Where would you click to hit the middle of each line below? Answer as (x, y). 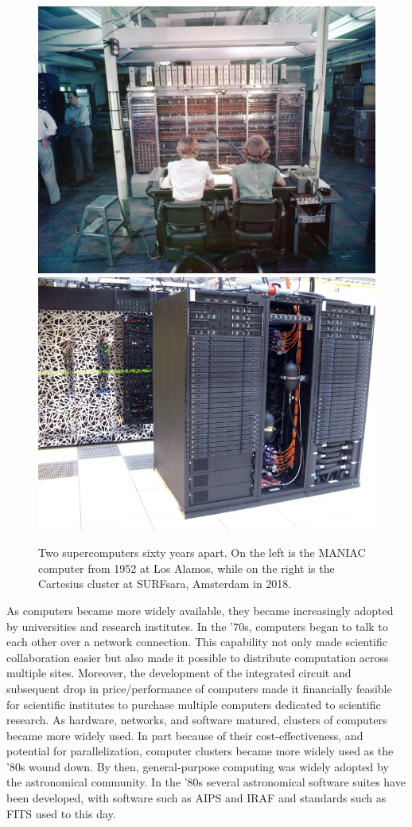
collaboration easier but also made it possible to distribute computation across (198, 657)
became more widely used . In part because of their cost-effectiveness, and (185, 735)
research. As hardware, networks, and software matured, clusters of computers (197, 720)
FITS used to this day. (61, 813)
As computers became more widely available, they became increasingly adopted (200, 610)
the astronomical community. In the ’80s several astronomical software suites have (206, 782)
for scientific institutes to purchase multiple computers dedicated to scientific (194, 704)
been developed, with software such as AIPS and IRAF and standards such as (196, 798)
